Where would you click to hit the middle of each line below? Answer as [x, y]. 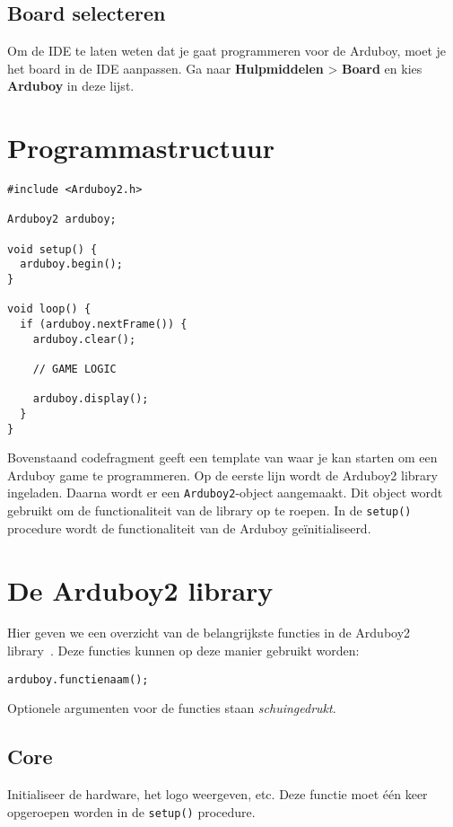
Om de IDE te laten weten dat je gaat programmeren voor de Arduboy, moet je [227, 51]
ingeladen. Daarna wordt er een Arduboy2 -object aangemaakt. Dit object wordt [225, 493]
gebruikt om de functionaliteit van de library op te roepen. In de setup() [209, 510]
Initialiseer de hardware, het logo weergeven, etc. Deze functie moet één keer [218, 794]
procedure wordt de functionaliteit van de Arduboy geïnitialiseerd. [189, 528]
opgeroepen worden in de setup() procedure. [131, 811]
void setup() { [52, 249]
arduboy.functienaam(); [78, 679]
